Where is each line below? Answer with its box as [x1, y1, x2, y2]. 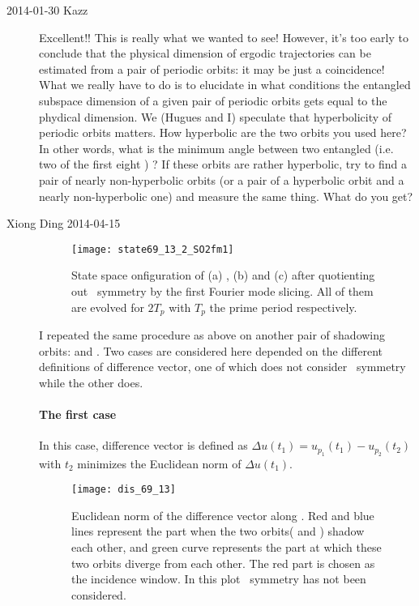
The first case [39, 405, 117, 422]
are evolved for [71, 298, 144, 315]
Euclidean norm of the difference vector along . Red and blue [71, 506, 374, 523]
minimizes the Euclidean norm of [77, 454, 242, 472]
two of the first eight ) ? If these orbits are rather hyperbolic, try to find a [39, 156, 407, 173]
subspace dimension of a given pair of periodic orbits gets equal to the [39, 92, 387, 109]
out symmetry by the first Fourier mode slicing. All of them [71, 282, 374, 299]
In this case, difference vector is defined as [39, 437, 248, 454]
